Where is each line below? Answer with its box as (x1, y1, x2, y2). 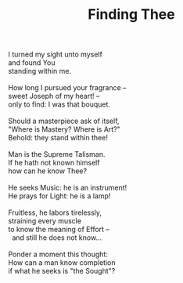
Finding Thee (88, 5, 175, 24)
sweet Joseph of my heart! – (8, 92, 100, 101)
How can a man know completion (8, 258, 116, 267)
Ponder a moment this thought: (8, 249, 108, 259)
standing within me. (8, 67, 72, 76)
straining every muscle (8, 216, 82, 226)
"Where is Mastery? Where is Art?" (8, 125, 121, 134)
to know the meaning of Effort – (8, 225, 109, 234)
